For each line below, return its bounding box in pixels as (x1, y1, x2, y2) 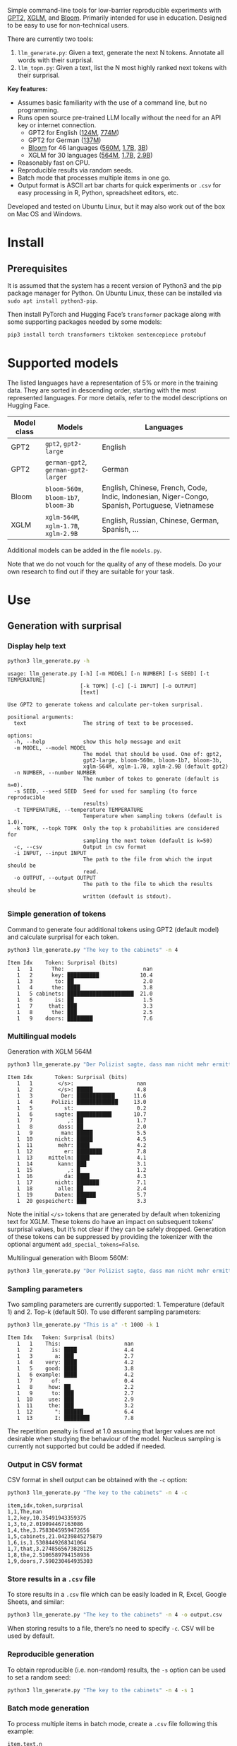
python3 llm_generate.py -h (7, 657, 90, 664)
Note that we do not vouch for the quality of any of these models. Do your (7, 559, 222, 568)
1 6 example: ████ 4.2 (16, 1371, 134, 1378)
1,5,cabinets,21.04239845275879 (7, 1533, 102, 1540)
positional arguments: (7, 714, 74, 721)
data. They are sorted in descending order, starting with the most (7, 385, 197, 395)
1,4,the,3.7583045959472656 (7, 1527, 90, 1534)
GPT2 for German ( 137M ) (28, 136, 102, 144)
